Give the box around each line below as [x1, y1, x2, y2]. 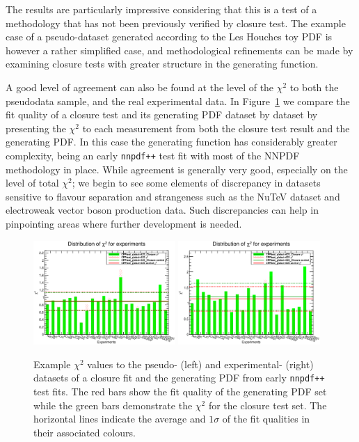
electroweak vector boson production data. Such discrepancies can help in [6, 203, 319, 217]
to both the [289, 79, 339, 94]
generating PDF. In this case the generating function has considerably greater [6, 134, 337, 149]
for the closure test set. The [208, 397, 327, 412]
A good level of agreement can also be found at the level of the [6, 79, 274, 94]
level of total [6, 175, 59, 190]
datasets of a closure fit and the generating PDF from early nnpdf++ [33, 370, 325, 385]
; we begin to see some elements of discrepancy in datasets [72, 175, 321, 190]
